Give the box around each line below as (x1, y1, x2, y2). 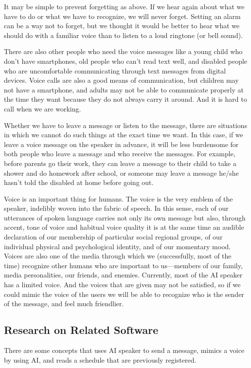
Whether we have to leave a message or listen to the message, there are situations (4, 120, 247, 130)
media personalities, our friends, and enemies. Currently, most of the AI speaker (4, 270, 243, 280)
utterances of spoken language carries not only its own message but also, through (4, 212, 246, 222)
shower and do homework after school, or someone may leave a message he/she (4, 167, 239, 178)
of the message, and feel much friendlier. (4, 298, 124, 309)
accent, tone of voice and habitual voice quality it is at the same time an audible (4, 222, 244, 232)
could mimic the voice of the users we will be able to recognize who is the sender (4, 289, 244, 299)
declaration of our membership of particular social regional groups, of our (4, 232, 223, 242)
